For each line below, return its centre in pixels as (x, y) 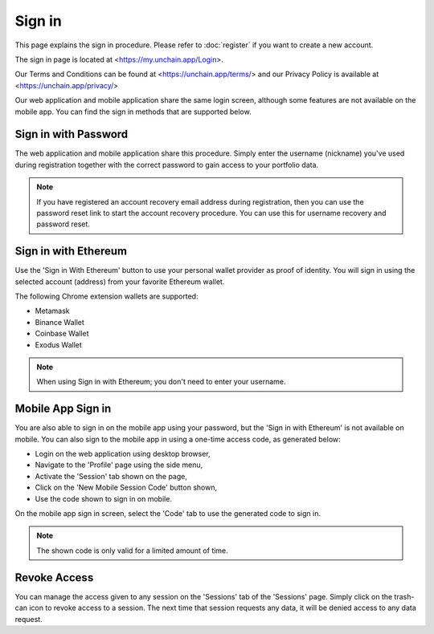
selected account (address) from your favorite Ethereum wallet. (120, 282)
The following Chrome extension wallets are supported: (106, 296)
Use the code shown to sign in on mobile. (104, 498)
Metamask (52, 311)
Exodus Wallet (58, 344)
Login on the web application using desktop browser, (123, 454)
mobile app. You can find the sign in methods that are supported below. (133, 112)
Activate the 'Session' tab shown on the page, (111, 476)
